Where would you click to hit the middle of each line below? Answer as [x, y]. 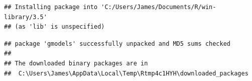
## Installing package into [51, 7]
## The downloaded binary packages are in [76, 63]
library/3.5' [26, 17]
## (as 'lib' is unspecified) [54, 27]
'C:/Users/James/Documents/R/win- [159, 7]
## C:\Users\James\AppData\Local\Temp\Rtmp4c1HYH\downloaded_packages [126, 73]
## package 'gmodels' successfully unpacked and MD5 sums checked [117, 44]
